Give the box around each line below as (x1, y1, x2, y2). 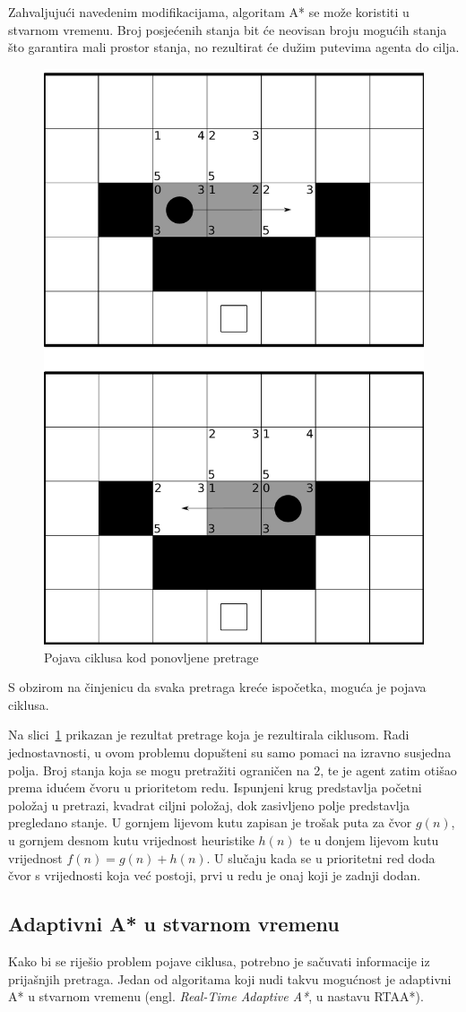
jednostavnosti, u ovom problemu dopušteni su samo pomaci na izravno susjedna (8, 743, 452, 762)
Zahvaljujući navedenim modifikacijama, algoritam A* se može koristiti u (8, 3, 410, 21)
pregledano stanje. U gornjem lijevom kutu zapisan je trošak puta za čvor (8, 813, 412, 832)
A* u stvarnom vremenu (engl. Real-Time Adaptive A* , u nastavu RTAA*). (8, 987, 424, 1006)
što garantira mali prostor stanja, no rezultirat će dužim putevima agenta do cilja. (8, 38, 460, 56)
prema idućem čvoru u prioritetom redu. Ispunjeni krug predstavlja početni (8, 778, 422, 797)
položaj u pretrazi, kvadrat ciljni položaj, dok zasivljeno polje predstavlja (8, 795, 410, 814)
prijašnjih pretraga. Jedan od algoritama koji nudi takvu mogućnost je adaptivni (8, 969, 452, 988)
